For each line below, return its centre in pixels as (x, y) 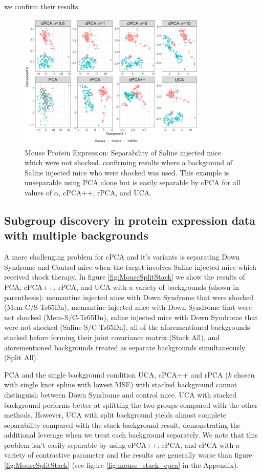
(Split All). (21, 357)
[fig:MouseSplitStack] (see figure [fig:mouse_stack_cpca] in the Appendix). (122, 465)
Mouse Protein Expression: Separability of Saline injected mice (123, 152)
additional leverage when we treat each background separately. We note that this (131, 435)
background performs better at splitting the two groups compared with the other (131, 404)
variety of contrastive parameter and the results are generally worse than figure (128, 455)
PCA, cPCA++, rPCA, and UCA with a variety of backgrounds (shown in (122, 287)
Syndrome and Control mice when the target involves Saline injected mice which (130, 266)
